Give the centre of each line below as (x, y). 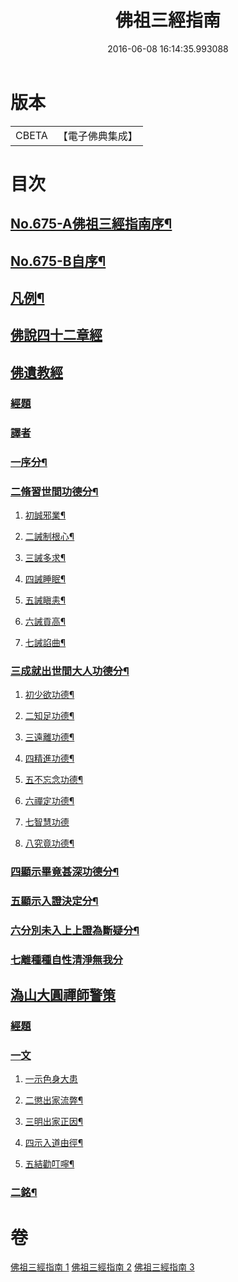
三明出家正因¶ (54, 1122)
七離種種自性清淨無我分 (66, 959)
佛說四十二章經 (56, 335)
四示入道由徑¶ (54, 1143)
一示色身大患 (51, 1079)
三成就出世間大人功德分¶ (70, 671)
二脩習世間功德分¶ (54, 491)
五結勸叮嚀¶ (49, 1164)
